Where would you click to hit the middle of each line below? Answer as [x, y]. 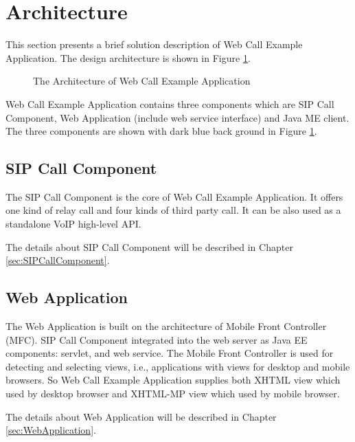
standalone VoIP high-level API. [73, 224]
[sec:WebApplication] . [51, 430]
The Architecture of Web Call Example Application [142, 81]
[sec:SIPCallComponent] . [58, 260]
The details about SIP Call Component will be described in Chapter [149, 246]
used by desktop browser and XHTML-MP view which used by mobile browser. [173, 394]
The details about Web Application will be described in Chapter [141, 416]
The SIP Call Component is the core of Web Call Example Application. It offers [174, 196]
